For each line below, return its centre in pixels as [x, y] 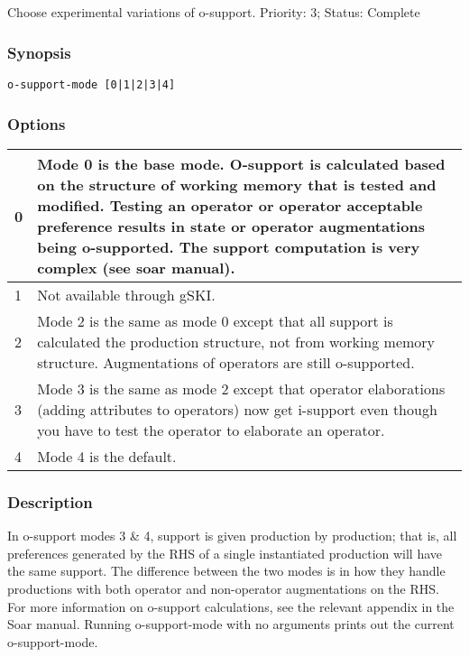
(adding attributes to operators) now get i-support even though [237, 410]
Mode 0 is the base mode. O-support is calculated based [241, 164]
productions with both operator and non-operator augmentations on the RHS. [223, 589]
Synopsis [39, 52]
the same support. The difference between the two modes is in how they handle [226, 571]
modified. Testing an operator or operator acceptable [230, 206]
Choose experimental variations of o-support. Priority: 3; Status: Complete [214, 12]
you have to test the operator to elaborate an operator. [211, 430]
